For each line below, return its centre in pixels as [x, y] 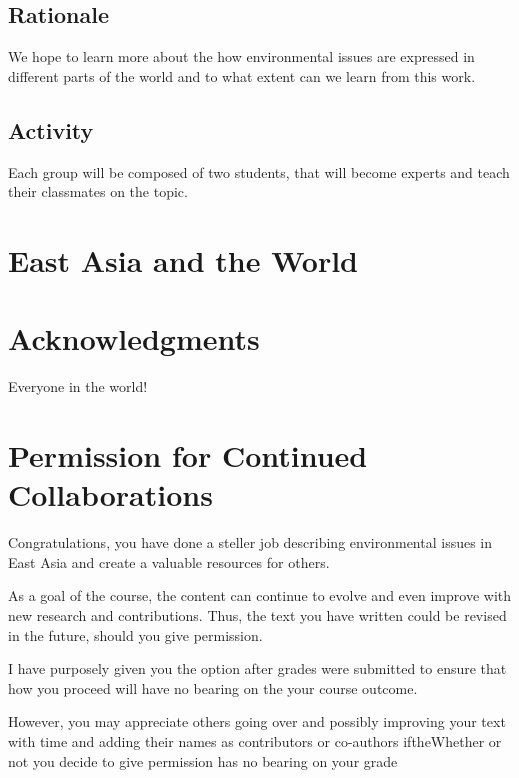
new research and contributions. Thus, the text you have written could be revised [257, 614]
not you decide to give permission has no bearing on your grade [203, 760]
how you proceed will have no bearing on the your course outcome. [213, 687]
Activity [51, 129]
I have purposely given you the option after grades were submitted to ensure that [257, 668]
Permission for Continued [188, 455]
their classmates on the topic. [98, 191]
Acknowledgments [134, 338]
